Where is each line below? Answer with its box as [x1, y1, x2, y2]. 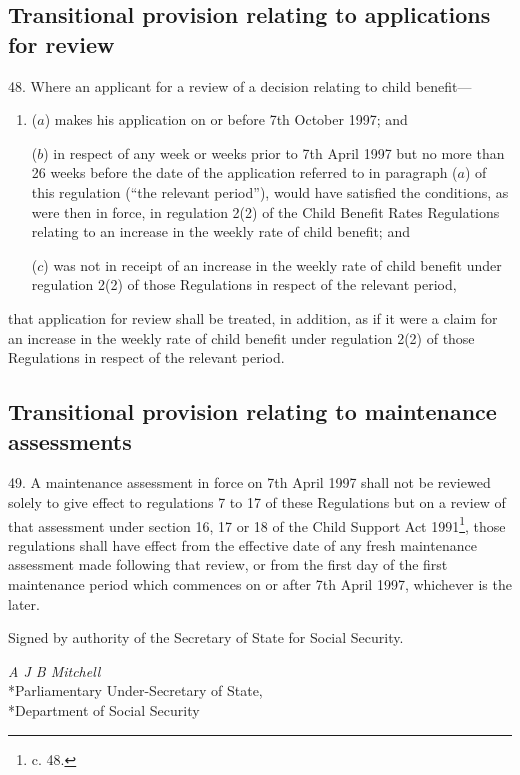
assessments [8, 425, 132, 456]
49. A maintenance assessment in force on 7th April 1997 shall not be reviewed [8, 472, 491, 493]
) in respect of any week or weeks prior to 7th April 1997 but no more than [43, 142, 505, 163]
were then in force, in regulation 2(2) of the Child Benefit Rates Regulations [31, 201, 500, 222]
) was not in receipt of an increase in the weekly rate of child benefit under [43, 254, 502, 275]
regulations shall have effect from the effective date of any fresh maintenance [8, 534, 477, 555]
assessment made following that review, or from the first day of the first [8, 554, 448, 575]
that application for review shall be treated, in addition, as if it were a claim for [8, 307, 498, 328]
